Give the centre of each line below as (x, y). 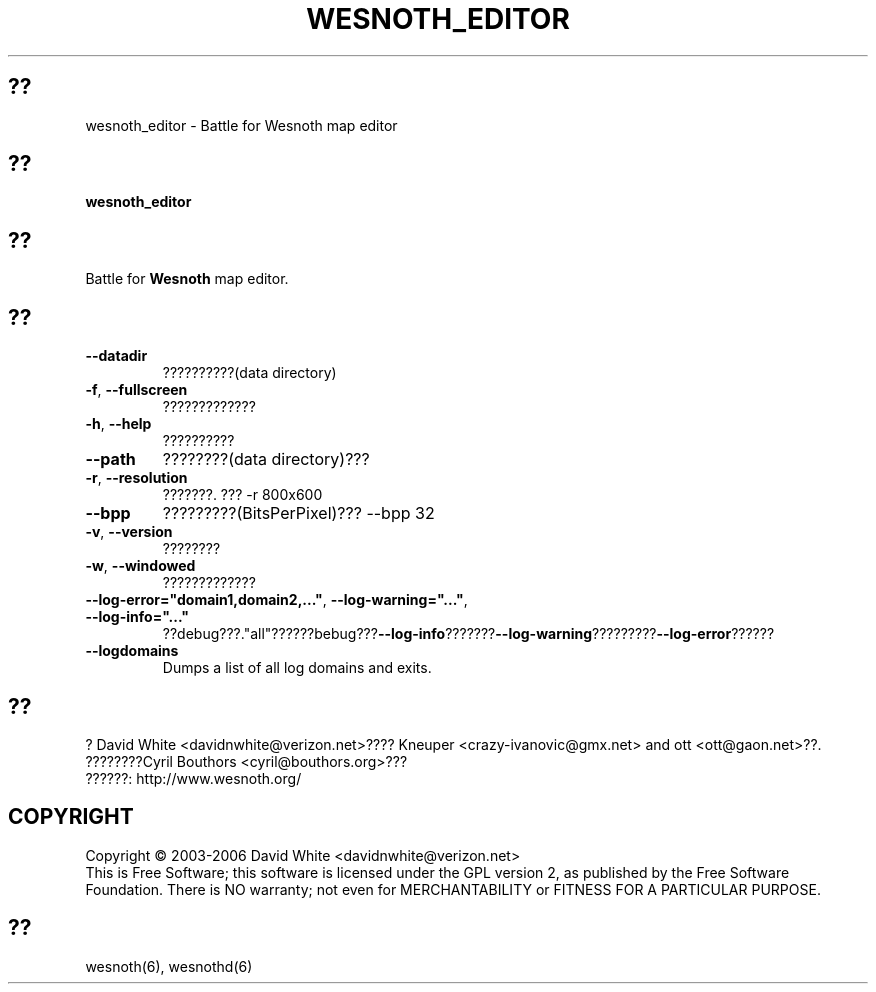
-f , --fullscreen (136, 390)
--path (110, 459)
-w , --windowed (140, 566)
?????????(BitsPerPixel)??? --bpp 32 (298, 513)
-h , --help (118, 424)
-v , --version (129, 532)
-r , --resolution (136, 478)
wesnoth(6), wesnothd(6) (169, 966)
